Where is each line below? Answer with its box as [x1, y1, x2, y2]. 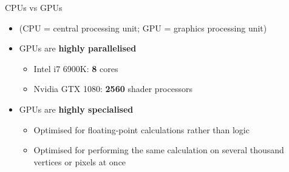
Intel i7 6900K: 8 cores [33, 62, 118, 74]
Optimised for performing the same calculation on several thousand [33, 144, 284, 156]
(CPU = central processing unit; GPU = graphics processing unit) [19, 21, 267, 34]
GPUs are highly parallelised [19, 42, 137, 55]
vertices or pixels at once [33, 155, 126, 168]
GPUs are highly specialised [19, 102, 134, 115]
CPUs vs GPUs [5, 1, 63, 13]
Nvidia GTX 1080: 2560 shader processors [33, 82, 192, 95]
